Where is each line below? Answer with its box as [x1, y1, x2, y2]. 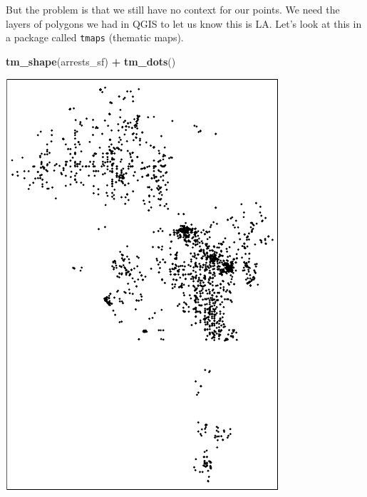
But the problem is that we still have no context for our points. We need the [6, 2, 340, 16]
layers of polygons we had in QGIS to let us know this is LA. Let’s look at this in [6, 16, 362, 31]
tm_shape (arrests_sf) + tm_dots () [6, 53, 176, 68]
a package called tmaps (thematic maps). [6, 30, 184, 45]
